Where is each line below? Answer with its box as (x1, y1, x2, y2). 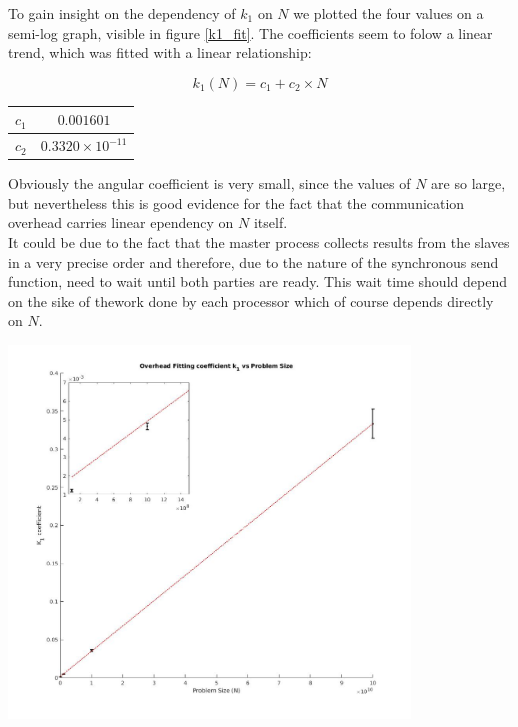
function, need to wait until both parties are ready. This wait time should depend (8, 271, 507, 292)
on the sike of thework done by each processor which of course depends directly (8, 290, 494, 311)
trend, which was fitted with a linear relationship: (8, 42, 312, 63)
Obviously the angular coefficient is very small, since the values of (8, 173, 411, 194)
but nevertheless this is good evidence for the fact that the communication (8, 192, 465, 213)
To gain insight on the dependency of (8, 3, 236, 23)
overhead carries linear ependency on (8, 212, 234, 233)
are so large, (431, 173, 506, 194)
